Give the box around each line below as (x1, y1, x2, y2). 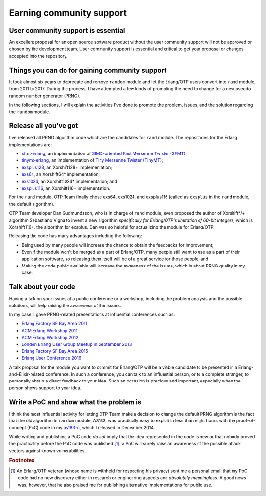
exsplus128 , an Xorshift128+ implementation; (21, 164, 113, 170)
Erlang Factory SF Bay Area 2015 (21, 348, 88, 354)
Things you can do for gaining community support (9, 66, 167, 74)
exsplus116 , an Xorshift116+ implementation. (21, 185, 111, 191)
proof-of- (236, 418, 256, 424)
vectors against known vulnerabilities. (9, 447, 86, 454)
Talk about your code (9, 283, 76, 291)
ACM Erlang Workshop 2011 (21, 327, 78, 333)
